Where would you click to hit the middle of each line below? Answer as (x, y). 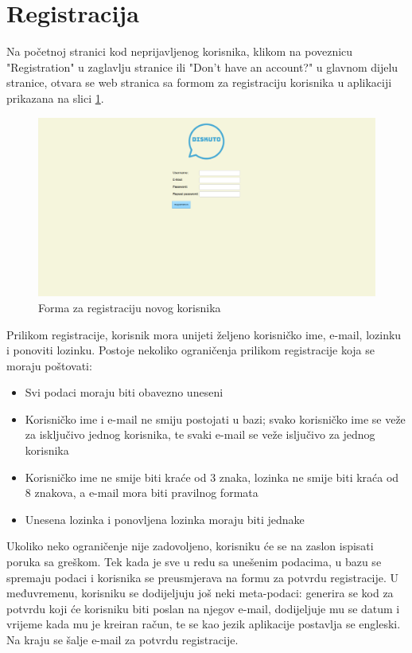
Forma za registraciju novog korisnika (130, 307)
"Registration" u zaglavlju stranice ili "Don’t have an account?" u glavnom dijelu (202, 66)
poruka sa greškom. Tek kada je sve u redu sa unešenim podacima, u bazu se (194, 562)
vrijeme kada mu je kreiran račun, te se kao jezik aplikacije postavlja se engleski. (204, 624)
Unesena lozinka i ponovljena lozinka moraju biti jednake (165, 519)
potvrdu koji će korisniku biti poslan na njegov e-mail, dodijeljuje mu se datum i (203, 608)
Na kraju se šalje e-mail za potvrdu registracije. (122, 640)
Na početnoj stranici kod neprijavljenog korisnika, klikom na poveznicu (180, 51)
